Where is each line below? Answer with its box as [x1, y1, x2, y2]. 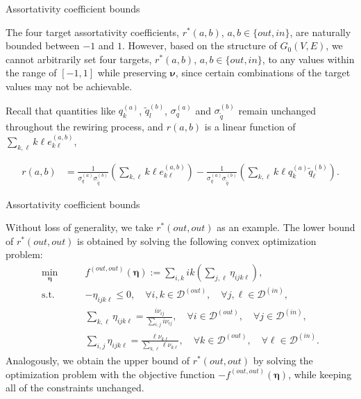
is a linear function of [204, 119, 296, 134]
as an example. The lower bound [217, 220, 355, 235]
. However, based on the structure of [122, 38, 277, 53]
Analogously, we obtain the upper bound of [6, 353, 190, 368]
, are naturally [289, 24, 351, 39]
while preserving [97, 65, 167, 80]
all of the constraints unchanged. [6, 380, 144, 395]
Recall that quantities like [6, 103, 116, 117]
